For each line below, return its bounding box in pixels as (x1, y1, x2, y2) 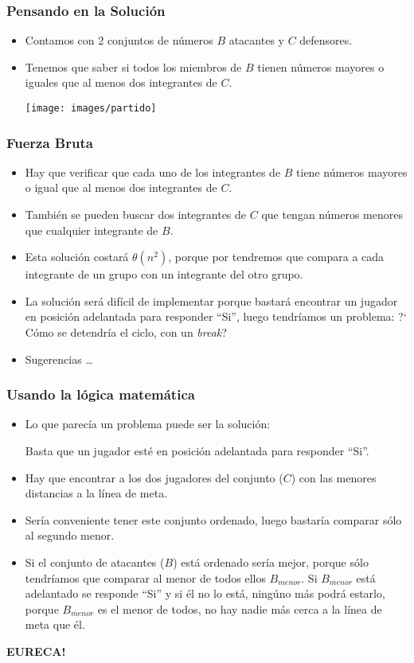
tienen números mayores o (257, 58, 385, 75)
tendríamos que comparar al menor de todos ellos (25, 569, 266, 586)
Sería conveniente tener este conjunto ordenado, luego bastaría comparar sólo (25, 511, 402, 528)
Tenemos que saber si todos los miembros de (25, 58, 242, 75)
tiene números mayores (296, 163, 408, 180)
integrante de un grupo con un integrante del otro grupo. (25, 266, 303, 283)
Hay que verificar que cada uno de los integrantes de (25, 163, 281, 180)
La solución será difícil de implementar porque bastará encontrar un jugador (25, 292, 398, 309)
